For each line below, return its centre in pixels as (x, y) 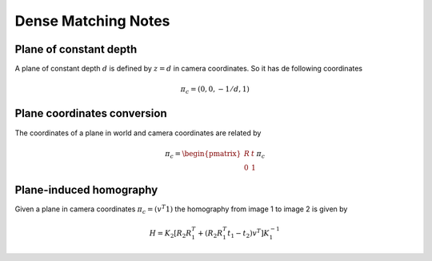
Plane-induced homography (86, 190)
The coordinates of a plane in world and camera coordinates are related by (138, 133)
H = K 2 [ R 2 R (170, 234)
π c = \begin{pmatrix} (203, 155)
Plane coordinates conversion (91, 113)
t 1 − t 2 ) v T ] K (248, 233)
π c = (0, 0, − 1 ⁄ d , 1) (215, 90)
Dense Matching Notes (92, 21)
